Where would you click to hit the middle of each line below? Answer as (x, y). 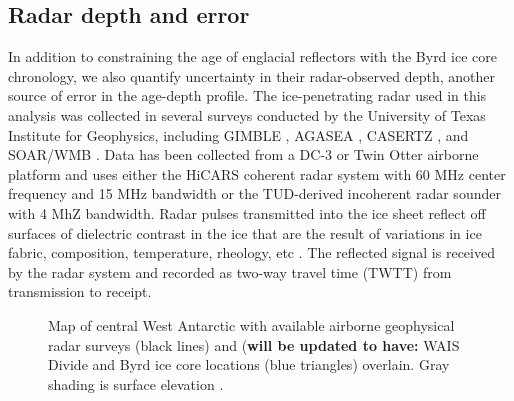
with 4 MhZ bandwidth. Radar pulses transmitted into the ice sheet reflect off (247, 212)
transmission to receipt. (80, 291)
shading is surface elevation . (136, 383)
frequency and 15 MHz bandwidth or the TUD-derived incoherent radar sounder (254, 193)
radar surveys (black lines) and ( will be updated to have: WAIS (254, 344)
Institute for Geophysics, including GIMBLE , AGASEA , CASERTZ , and (238, 134)
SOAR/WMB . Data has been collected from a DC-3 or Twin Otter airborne (243, 154)
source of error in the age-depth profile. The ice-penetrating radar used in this (247, 95)
